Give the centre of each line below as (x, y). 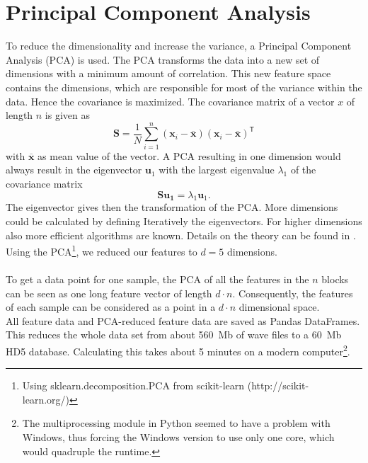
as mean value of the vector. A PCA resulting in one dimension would (189, 155)
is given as (68, 115)
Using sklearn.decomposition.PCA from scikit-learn (133, 385)
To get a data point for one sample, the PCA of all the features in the (157, 279)
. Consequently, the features (293, 293)
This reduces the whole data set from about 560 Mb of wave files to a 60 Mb (174, 335)
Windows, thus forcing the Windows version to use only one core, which (178, 437)
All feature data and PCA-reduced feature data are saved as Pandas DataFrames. (183, 320)
